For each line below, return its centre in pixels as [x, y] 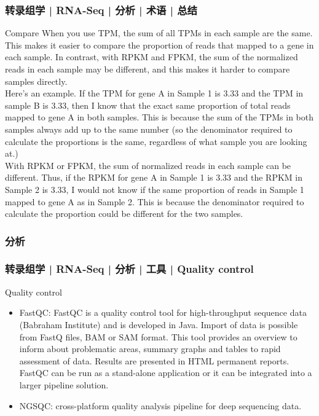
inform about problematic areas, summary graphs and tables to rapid [150, 349]
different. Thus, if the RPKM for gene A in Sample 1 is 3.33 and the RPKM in [154, 177]
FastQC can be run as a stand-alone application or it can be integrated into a [166, 373]
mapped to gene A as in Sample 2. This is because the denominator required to [155, 201]
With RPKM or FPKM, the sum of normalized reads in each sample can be [148, 165]
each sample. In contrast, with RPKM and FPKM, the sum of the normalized [152, 57]
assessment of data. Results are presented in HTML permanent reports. [154, 360]
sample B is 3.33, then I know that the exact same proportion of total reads [148, 105]
